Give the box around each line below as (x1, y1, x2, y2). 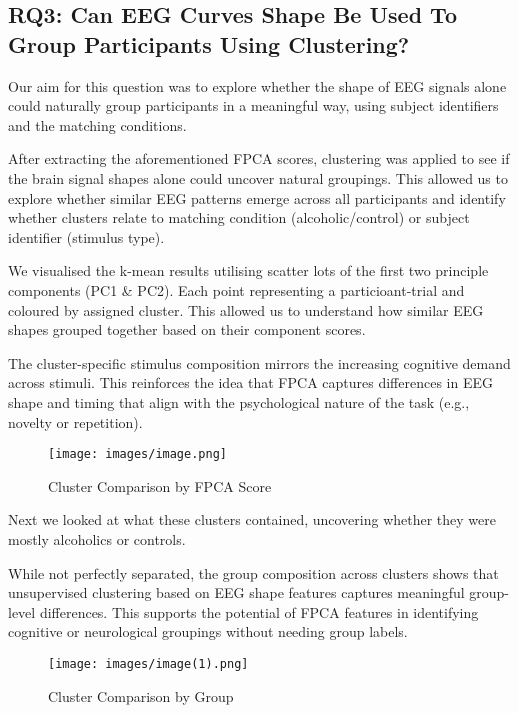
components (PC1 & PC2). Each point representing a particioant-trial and (8, 279, 465, 300)
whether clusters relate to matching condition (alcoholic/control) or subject (8, 207, 470, 228)
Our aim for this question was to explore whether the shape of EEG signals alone (8, 75, 507, 96)
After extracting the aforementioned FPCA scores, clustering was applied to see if (8, 148, 510, 169)
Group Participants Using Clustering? (8, 28, 410, 59)
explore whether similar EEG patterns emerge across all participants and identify (8, 187, 506, 208)
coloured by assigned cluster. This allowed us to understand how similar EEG (8, 299, 484, 320)
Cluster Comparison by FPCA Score (48, 475, 272, 496)
